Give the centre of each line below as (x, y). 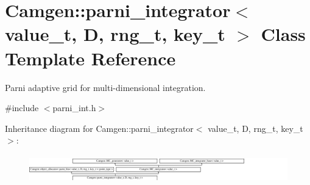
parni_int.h (74, 108)
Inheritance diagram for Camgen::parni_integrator (99, 128)
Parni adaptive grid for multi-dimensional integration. (105, 87)
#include (22, 108)
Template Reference (90, 58)
